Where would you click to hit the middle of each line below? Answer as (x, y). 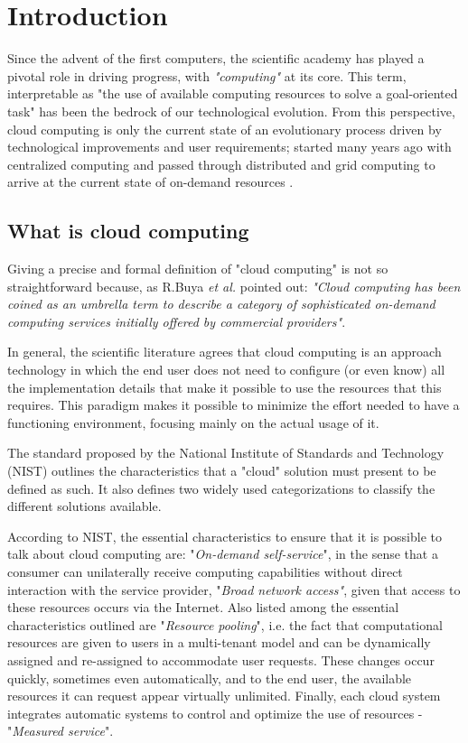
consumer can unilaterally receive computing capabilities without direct (205, 571)
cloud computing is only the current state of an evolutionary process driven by (225, 129)
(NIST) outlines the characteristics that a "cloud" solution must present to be (222, 471)
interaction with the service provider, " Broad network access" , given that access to (234, 589)
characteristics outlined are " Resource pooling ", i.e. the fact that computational (225, 624)
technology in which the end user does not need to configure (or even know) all (226, 370)
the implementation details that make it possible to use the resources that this (225, 387)
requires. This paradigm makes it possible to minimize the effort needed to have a (234, 405)
